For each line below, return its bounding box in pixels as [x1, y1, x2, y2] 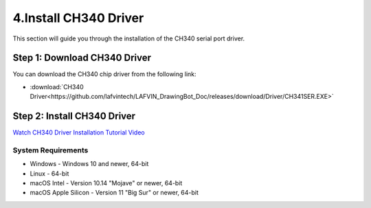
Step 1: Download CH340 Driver [12, 52, 151, 64]
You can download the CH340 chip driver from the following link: [12, 70, 196, 78]
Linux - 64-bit [30, 169, 69, 178]
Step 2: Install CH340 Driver [12, 111, 136, 122]
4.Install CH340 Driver [12, 10, 144, 25]
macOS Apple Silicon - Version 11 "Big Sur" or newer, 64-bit [30, 189, 199, 197]
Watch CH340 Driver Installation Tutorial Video [12, 128, 145, 137]
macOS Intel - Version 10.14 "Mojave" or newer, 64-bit [30, 179, 183, 187]
